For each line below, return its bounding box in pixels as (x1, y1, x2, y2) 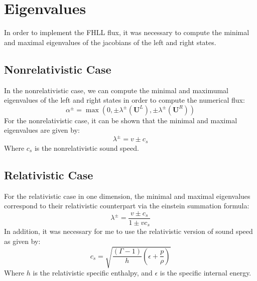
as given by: (4, 235, 41, 246)
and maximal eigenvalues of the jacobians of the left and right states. (4, 37, 216, 47)
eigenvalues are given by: (4, 125, 80, 135)
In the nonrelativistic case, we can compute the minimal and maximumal (4, 85, 228, 95)
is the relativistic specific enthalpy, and (33, 267, 153, 278)
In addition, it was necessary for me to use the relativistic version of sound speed (4, 226, 253, 236)
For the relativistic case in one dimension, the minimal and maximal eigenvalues (4, 190, 250, 201)
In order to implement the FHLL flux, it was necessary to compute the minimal (4, 27, 249, 38)
